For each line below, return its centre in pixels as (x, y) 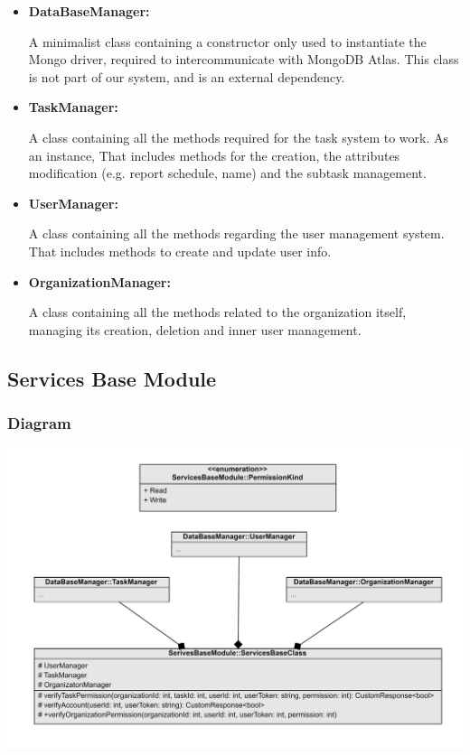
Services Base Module (112, 378)
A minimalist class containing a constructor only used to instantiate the (227, 41)
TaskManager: (73, 107)
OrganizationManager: (99, 281)
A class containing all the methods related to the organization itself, (217, 312)
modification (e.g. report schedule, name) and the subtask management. (227, 173)
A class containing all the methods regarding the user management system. (236, 233)
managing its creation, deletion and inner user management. (195, 329)
